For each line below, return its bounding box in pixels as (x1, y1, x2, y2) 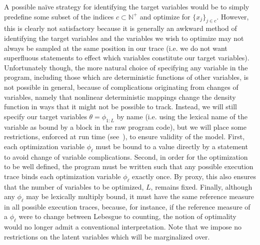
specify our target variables (4, 111, 87, 121)
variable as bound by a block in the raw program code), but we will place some (4, 121, 246, 132)
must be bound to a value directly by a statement (95, 141, 248, 151)
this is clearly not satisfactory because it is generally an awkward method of (4, 23, 237, 33)
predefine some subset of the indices (4, 11, 114, 21)
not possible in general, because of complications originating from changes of (4, 81, 238, 92)
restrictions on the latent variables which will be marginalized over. (4, 231, 210, 242)
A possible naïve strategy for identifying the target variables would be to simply (4, 1, 249, 11)
